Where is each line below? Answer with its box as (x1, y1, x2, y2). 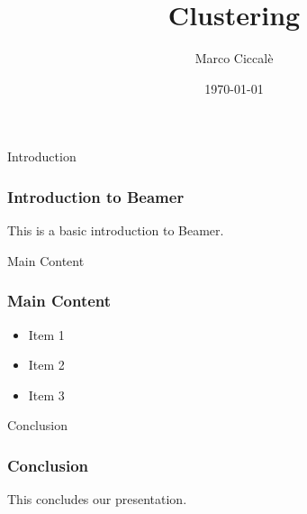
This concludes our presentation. (7, 490, 187, 509)
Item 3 (28, 385, 65, 404)
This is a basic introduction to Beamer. (7, 221, 224, 240)
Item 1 (28, 325, 65, 344)
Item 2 (28, 355, 65, 374)
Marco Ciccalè (194, 49, 274, 68)
